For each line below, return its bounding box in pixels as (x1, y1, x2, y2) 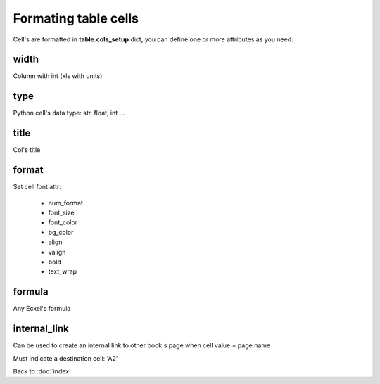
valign (48, 248, 66, 256)
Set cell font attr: (13, 183, 61, 191)
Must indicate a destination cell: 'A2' (13, 354, 118, 362)
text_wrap (48, 267, 77, 276)
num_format (48, 198, 84, 207)
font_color (48, 218, 77, 226)
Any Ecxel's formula (13, 305, 71, 313)
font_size (48, 208, 75, 217)
